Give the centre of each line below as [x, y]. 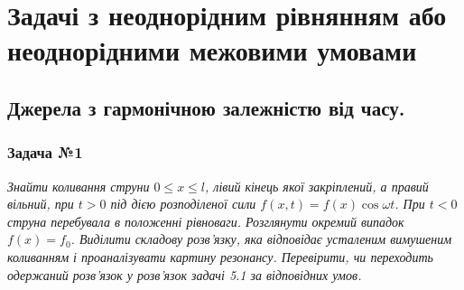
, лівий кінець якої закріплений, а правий [317, 186]
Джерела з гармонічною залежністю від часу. [206, 107]
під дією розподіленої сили [183, 204]
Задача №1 [45, 152]
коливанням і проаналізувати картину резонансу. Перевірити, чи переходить [220, 256]
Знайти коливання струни [79, 186]
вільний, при [41, 204]
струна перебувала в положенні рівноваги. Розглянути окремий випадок [206, 221]
